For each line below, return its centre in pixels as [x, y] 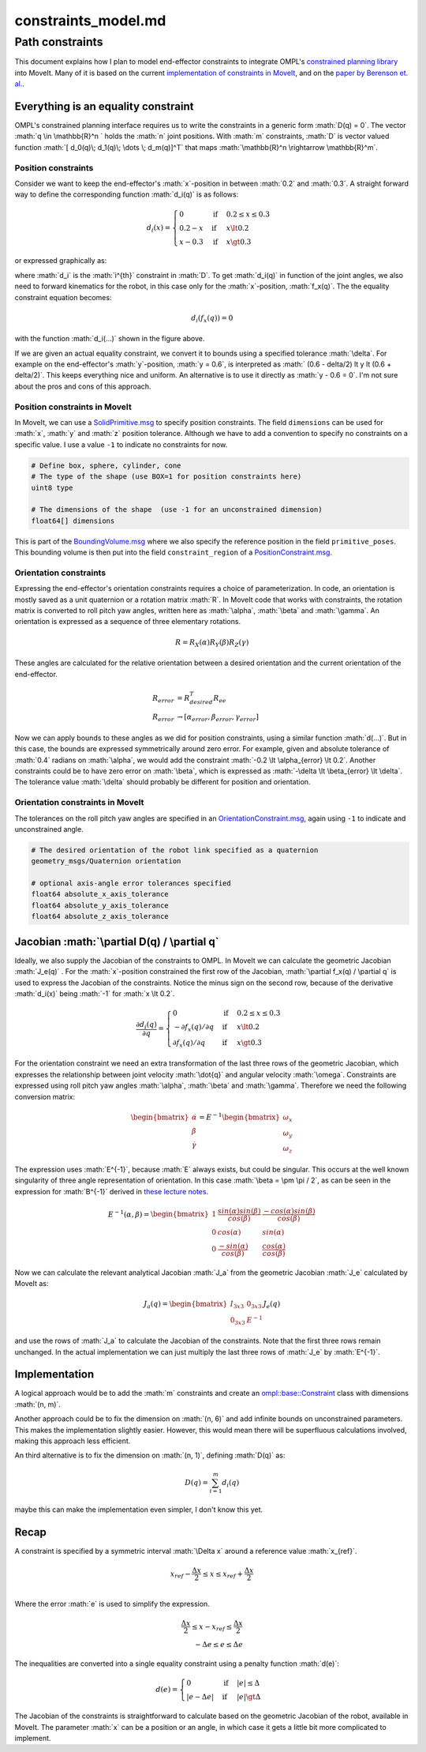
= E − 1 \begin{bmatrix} [239, 1117]
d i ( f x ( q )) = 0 [212, 318]
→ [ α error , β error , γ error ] [218, 718]
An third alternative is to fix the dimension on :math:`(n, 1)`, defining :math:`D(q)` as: [150, 1455]
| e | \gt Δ [249, 1697]
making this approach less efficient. [73, 1441]
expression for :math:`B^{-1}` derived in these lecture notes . [112, 1191]
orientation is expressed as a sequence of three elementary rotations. [127, 622]
